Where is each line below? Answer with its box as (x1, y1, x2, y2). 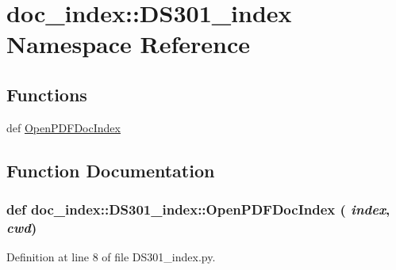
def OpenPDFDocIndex (6, 119, 121, 135)
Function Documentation (6, 158, 215, 182)
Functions (6, 82, 87, 106)
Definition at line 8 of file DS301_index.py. (6, 249, 216, 265)
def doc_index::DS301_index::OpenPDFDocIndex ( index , (6, 200, 390, 219)
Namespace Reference (6, 28, 250, 60)
